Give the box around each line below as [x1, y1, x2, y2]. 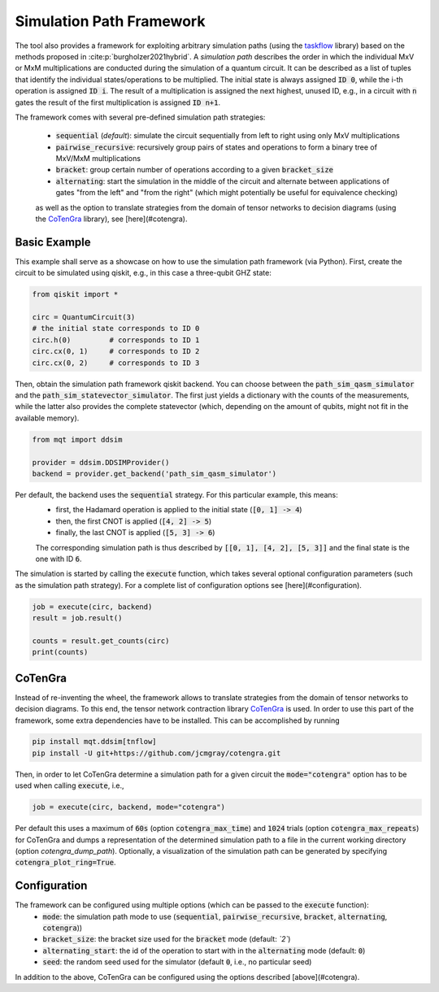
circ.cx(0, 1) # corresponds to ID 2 [32, 346, 200, 356]
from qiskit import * [32, 289, 119, 299]
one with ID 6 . [35, 554, 82, 563]
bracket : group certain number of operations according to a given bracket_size [55, 165, 333, 175]
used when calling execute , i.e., [15, 781, 125, 790]
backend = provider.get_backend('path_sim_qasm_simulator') [32, 468, 277, 478]
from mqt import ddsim [32, 435, 123, 444]
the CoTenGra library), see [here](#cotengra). [35, 214, 188, 224]
